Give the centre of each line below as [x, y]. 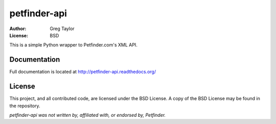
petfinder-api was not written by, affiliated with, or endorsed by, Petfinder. [88, 115]
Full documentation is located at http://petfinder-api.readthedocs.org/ [83, 72]
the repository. [25, 106]
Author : [18, 29]
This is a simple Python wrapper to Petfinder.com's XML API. [73, 45]
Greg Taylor [62, 29]
